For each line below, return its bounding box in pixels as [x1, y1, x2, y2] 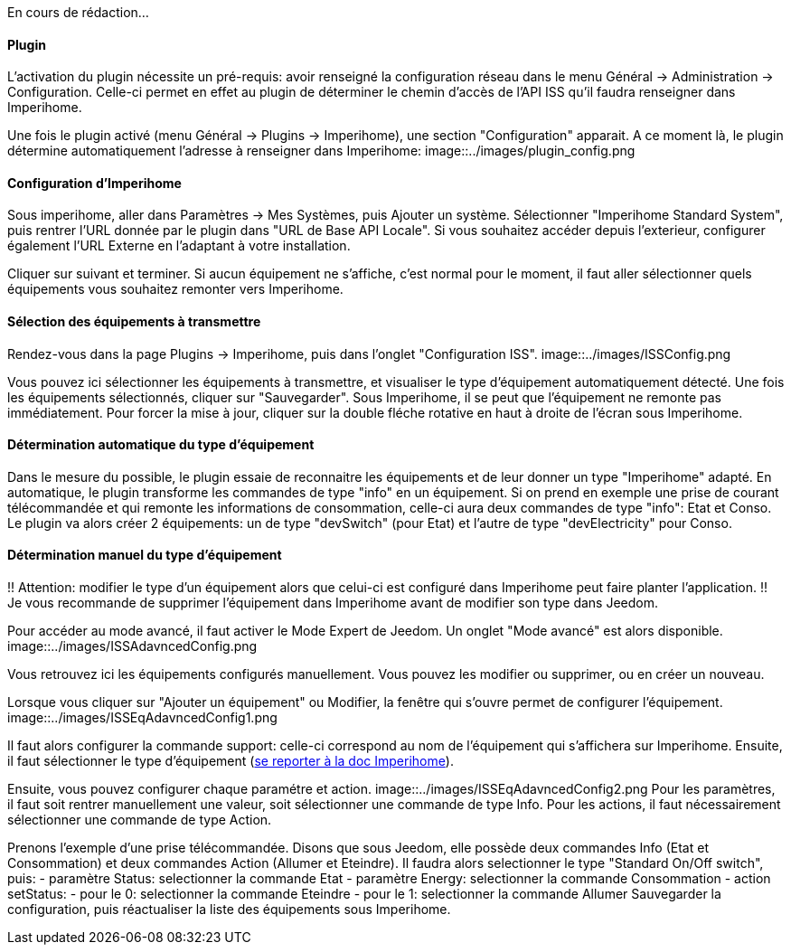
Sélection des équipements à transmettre [7, 314, 261, 330]
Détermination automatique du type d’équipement [7, 437, 315, 453]
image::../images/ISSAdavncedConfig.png [7, 638, 258, 655]
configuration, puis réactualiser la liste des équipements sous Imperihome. [7, 901, 451, 918]
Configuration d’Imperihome [7, 174, 182, 191]
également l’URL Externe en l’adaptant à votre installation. [7, 238, 351, 254]
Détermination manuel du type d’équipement [7, 547, 282, 563]
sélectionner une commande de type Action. [7, 812, 272, 828]
